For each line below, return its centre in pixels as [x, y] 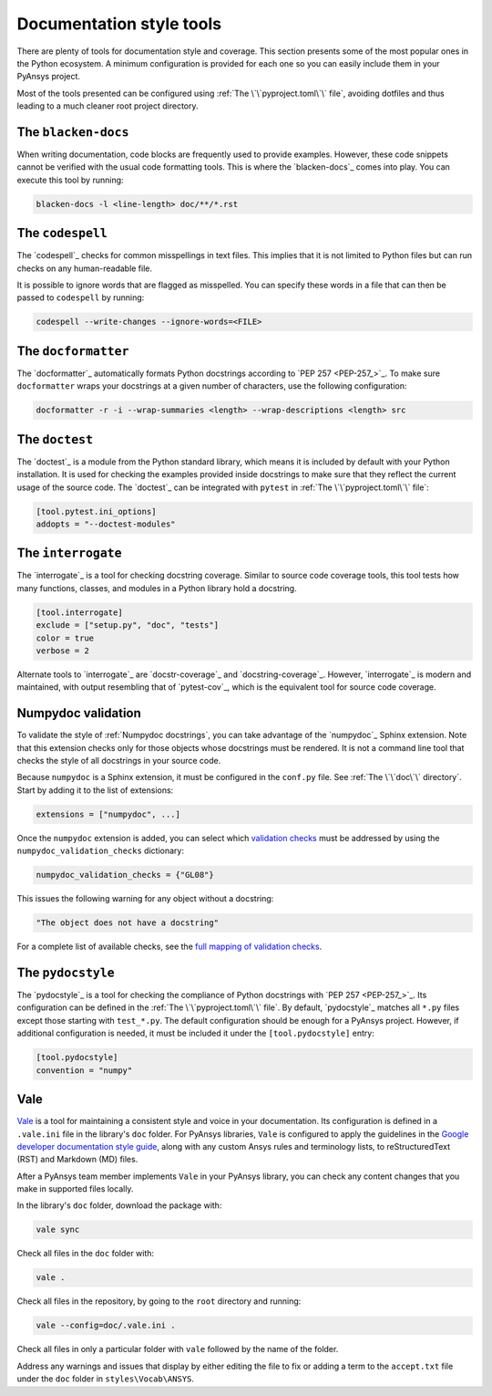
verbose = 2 [63, 651]
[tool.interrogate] [79, 612]
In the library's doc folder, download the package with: [119, 1205]
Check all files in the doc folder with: [86, 1254]
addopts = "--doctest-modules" [106, 524]
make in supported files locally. [75, 1189]
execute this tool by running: [70, 180]
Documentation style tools [119, 24]
